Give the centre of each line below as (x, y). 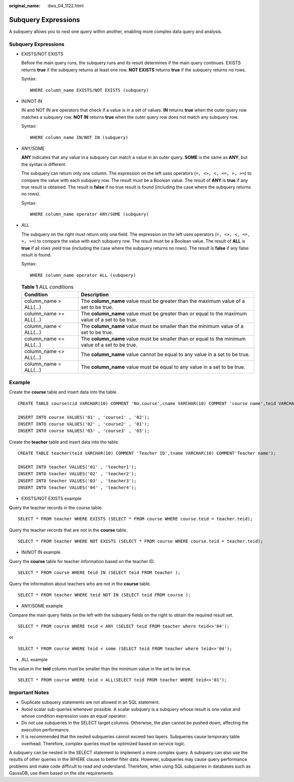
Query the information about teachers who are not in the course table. (80, 584)
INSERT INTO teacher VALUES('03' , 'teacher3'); (77, 481)
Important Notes (29, 692)
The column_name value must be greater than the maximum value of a (163, 301)
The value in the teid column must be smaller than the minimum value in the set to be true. (100, 669)
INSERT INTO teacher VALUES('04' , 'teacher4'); (77, 488)
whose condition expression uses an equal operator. (74, 716)
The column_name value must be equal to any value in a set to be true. (163, 367)
